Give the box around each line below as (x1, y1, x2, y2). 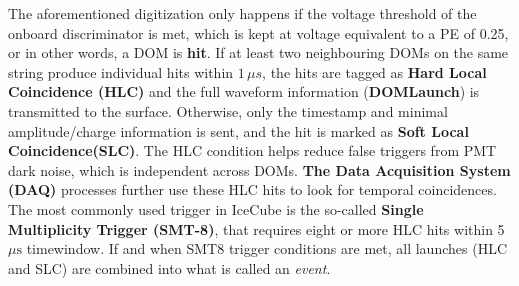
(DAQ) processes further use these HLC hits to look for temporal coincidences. (8, 179, 497, 200)
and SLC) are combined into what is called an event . (8, 257, 331, 278)
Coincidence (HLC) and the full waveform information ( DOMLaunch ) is (8, 81, 480, 102)
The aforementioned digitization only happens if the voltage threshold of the (8, 3, 477, 23)
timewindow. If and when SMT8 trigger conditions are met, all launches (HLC (26, 238, 507, 259)
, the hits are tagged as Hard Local (262, 61, 487, 82)
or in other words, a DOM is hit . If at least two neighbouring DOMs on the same (8, 42, 509, 63)
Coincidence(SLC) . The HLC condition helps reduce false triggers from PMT (8, 140, 497, 161)
